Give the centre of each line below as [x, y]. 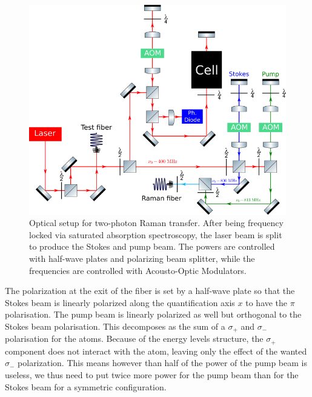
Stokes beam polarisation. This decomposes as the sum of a [115, 326]
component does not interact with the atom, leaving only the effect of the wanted [156, 351]
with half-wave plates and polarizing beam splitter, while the [142, 258]
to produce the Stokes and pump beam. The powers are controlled [152, 246]
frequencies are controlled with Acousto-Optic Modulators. [138, 270]
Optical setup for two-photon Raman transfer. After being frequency [156, 223]
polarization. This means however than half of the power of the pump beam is [162, 363]
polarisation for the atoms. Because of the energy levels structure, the [134, 339]
